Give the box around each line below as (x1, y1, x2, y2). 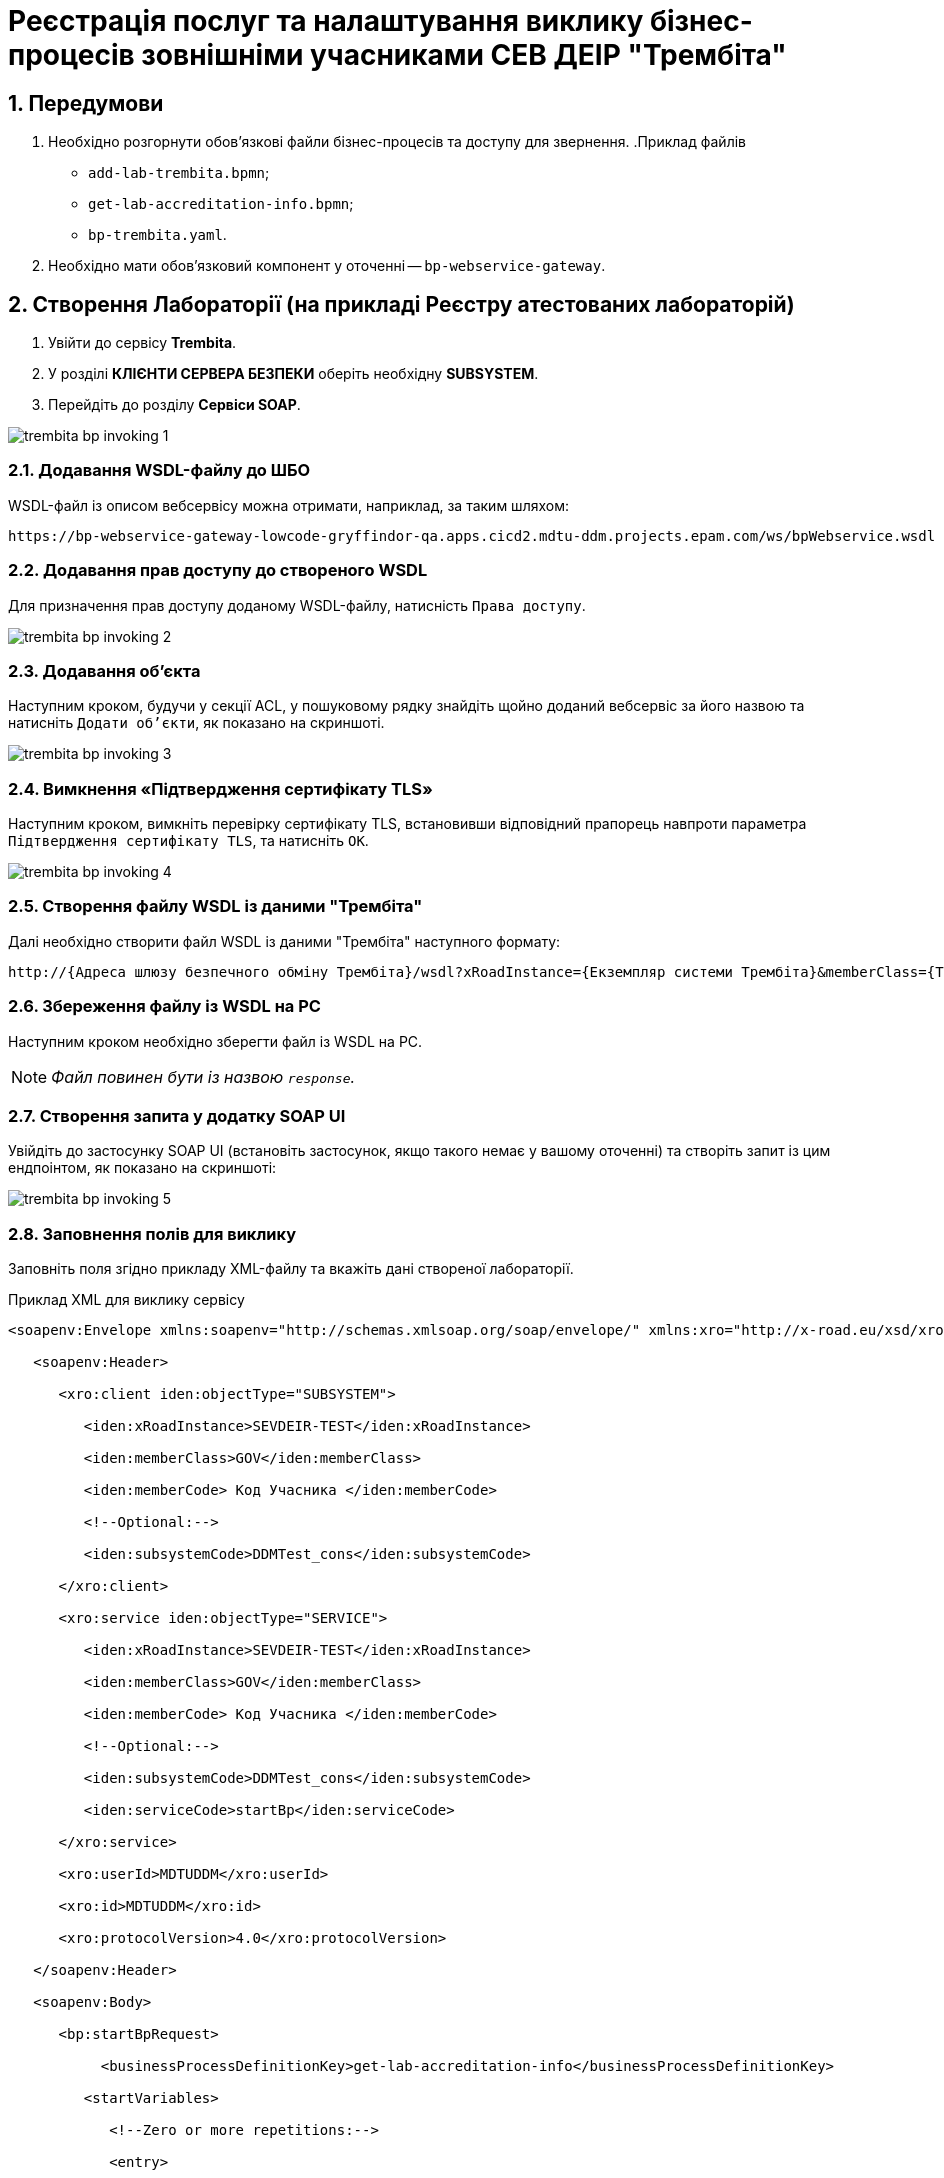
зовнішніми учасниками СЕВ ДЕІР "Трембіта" (141, 38, 787, 72)
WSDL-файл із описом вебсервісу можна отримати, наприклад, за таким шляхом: (8, 496, 569, 514)
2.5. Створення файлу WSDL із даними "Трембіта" (8, 896, 423, 917)
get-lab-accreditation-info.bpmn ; (88, 195, 354, 213)
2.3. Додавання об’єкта (8, 660, 201, 681)
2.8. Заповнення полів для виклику (8, 1223, 296, 1244)
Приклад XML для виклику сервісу (8, 1291, 245, 1309)
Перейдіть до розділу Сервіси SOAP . (48, 396, 301, 414)
